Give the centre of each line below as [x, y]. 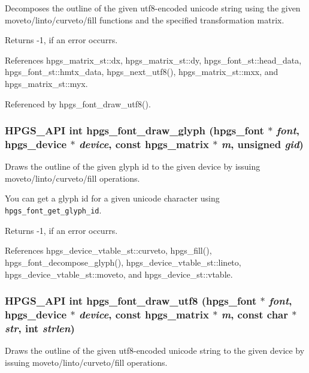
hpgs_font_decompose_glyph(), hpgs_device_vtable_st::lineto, [123, 262]
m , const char [255, 314]
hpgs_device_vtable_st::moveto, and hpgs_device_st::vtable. [119, 274]
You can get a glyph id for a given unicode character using [112, 198]
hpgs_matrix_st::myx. [46, 83]
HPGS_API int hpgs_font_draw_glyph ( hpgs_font [134, 130]
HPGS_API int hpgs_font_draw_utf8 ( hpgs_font [131, 301]
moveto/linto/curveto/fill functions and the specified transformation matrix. [145, 19]
